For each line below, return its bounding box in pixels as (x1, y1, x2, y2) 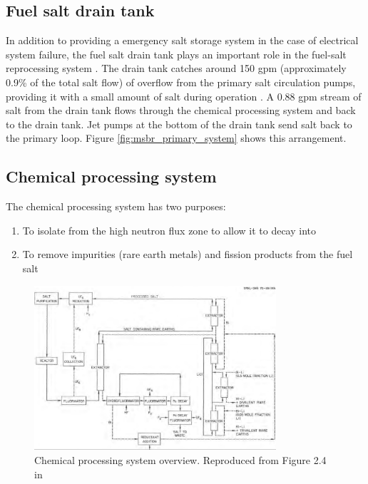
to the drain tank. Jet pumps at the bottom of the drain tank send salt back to (6, 116, 352, 131)
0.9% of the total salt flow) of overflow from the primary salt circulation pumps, (6, 74, 356, 89)
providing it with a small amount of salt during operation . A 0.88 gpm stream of (6, 88, 362, 103)
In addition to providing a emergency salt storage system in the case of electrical (6, 33, 359, 48)
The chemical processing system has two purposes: (6, 199, 226, 214)
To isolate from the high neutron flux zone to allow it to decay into (22, 222, 317, 237)
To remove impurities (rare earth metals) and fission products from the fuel (22, 247, 353, 262)
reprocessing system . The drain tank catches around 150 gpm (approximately (6, 61, 347, 76)
